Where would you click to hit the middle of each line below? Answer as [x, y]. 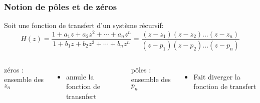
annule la [80, 76]
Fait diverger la [217, 76]
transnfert [81, 96]
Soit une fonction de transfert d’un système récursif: [84, 25]
